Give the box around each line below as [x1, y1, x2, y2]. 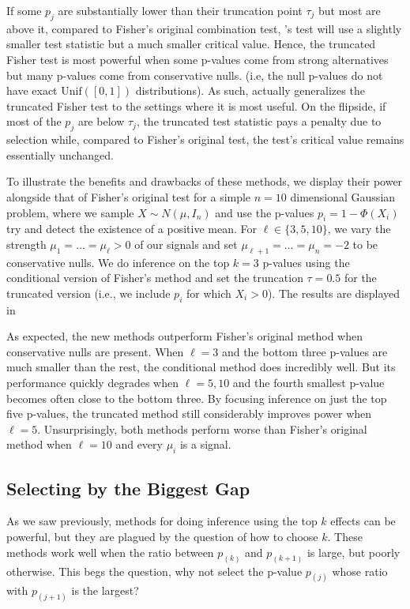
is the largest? [71, 582, 139, 599]
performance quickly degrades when [6, 374, 179, 391]
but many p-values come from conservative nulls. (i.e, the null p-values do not [6, 66, 383, 83]
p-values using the [262, 254, 350, 270]
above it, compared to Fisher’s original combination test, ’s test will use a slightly [6, 20, 402, 36]
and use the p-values [215, 204, 314, 220]
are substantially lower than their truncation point [58, 2, 303, 18]
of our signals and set [134, 235, 238, 252]
